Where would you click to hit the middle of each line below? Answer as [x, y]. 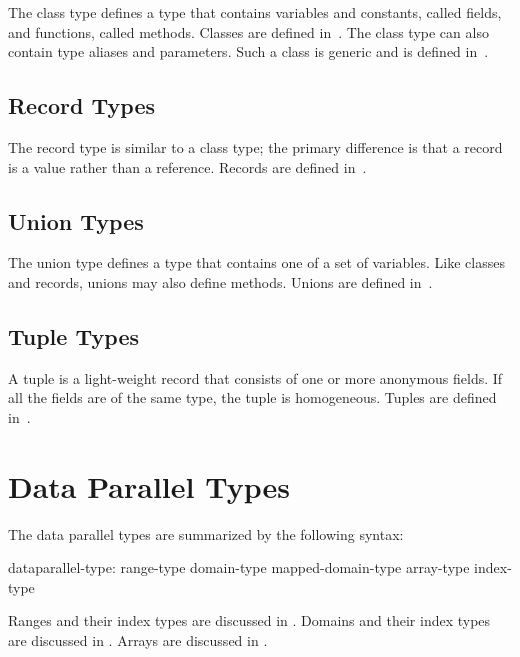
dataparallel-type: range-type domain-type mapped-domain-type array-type [239, 567]
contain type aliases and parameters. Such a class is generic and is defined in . [248, 51]
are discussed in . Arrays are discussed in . [138, 640]
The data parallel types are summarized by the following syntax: [206, 533]
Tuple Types [73, 335]
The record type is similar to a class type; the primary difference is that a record [255, 146]
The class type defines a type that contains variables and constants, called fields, [255, 12]
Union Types [76, 220]
